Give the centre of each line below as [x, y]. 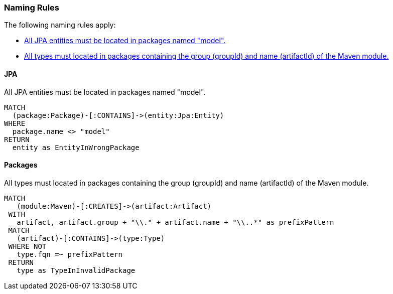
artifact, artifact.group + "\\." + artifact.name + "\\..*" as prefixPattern [175, 222]
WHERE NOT [27, 246]
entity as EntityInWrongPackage [76, 147]
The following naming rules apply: [60, 25]
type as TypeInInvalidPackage [76, 270]
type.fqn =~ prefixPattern [70, 254]
